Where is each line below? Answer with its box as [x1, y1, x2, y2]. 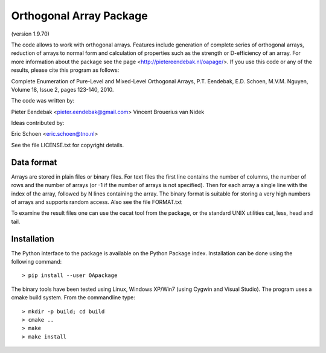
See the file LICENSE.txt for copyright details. [11, 141, 124, 148]
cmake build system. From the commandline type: [11, 294, 135, 301]
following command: [11, 258, 62, 265]
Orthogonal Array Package [11, 9, 148, 22]
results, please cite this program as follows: [11, 66, 120, 74]
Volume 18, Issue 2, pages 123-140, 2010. [11, 86, 114, 93]
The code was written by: [11, 97, 75, 104]
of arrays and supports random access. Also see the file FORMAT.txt [11, 198, 182, 205]
